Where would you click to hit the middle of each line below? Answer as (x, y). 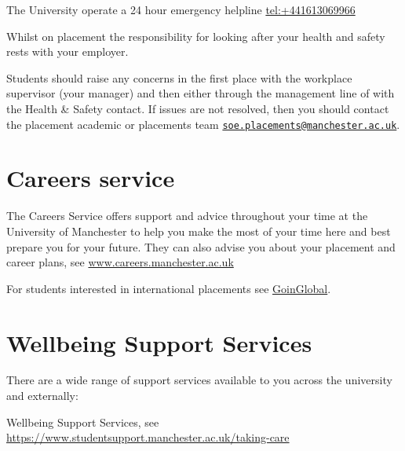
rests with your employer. (67, 51)
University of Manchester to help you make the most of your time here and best (199, 231)
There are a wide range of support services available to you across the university (199, 380)
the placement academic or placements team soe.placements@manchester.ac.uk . (203, 124)
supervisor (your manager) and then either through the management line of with (201, 93)
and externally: (42, 396)
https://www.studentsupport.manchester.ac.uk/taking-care (148, 437)
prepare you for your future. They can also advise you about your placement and (201, 246)
